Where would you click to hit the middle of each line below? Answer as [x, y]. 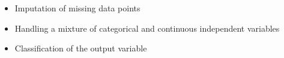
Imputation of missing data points [77, 8]
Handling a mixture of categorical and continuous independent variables [147, 28]
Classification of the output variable [81, 48]
